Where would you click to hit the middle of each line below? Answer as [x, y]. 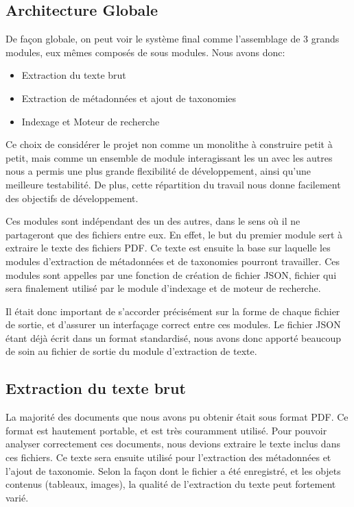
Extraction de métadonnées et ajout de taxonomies [129, 98]
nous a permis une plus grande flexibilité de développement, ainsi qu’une [158, 171]
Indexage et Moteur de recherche [91, 121]
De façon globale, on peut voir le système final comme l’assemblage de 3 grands [173, 39]
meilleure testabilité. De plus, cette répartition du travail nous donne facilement [173, 184]
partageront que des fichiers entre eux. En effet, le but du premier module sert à [174, 234]
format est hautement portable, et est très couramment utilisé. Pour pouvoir [166, 430]
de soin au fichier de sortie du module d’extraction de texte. [131, 351]
